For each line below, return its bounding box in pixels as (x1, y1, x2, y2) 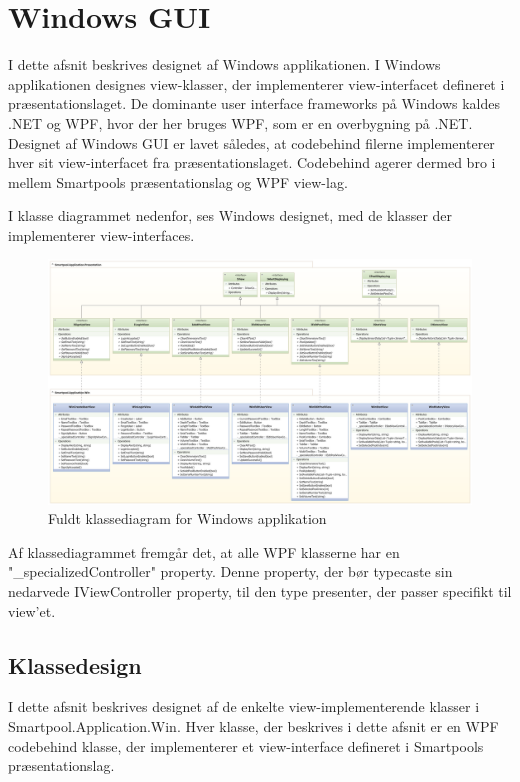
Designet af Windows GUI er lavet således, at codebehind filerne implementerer (8, 132, 495, 153)
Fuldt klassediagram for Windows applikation (48, 508, 327, 529)
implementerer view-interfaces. (8, 224, 195, 245)
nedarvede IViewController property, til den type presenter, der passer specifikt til (8, 580, 512, 601)
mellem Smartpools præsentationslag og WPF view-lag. (8, 171, 348, 192)
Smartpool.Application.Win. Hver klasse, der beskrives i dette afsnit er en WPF (8, 715, 499, 736)
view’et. (8, 600, 56, 621)
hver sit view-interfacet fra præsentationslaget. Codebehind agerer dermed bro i (8, 152, 496, 173)
